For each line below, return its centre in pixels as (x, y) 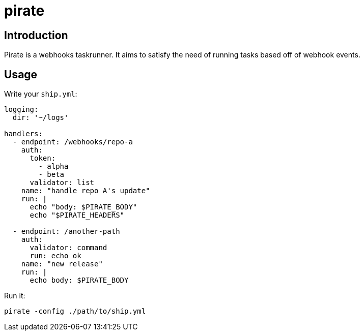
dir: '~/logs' (40, 118)
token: (43, 158)
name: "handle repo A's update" (86, 191)
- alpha (53, 166)
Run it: (15, 296)
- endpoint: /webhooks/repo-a (73, 142)
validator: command (68, 248)
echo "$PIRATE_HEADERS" (77, 215)
